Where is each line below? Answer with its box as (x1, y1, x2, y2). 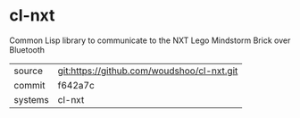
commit (13, 79, 46, 91)
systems (13, 93, 49, 105)
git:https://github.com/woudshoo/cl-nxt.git (57, 64, 238, 77)
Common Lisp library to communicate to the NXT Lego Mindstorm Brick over (9, 35, 291, 46)
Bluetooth (9, 44, 46, 55)
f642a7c (57, 79, 96, 91)
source (13, 64, 43, 77)
